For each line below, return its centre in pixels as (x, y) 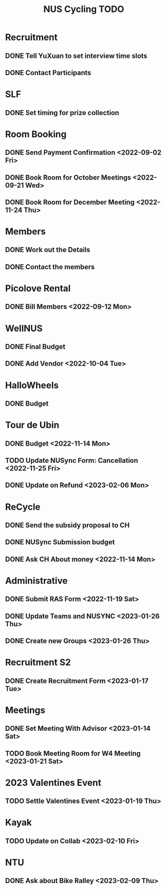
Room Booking (36, 134)
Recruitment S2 (38, 663)
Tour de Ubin (32, 425)
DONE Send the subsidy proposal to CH (67, 525)
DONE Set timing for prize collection (62, 113)
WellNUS (24, 328)
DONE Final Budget (35, 347)
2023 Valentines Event (53, 783)
